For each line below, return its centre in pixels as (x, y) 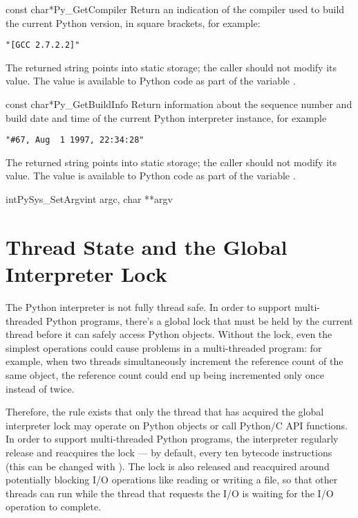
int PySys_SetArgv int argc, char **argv (89, 199)
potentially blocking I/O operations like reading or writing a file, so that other (172, 480)
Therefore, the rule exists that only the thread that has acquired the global (165, 412)
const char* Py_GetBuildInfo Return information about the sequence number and (179, 104)
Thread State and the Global (147, 246)
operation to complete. (54, 507)
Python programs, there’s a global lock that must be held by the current (199, 320)
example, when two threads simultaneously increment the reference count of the (175, 361)
